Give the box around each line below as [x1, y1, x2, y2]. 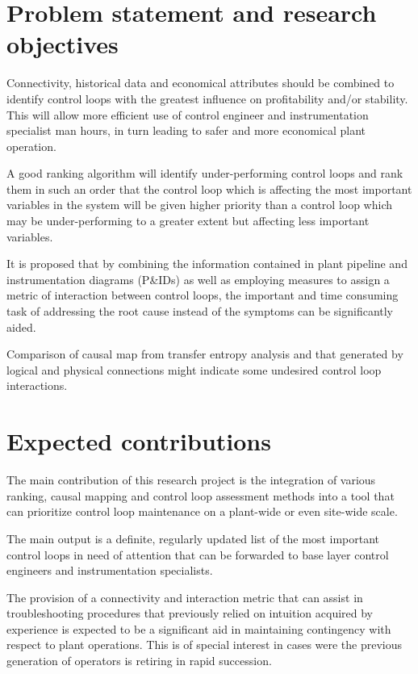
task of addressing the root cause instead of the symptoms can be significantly [6, 303, 394, 320]
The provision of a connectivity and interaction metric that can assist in [6, 588, 363, 605]
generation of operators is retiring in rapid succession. [6, 652, 272, 669]
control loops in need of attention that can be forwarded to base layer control [6, 546, 389, 563]
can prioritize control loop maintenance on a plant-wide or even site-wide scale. [6, 503, 398, 520]
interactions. [6, 377, 68, 394]
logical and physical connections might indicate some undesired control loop [6, 361, 382, 378]
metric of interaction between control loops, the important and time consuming [6, 287, 399, 304]
